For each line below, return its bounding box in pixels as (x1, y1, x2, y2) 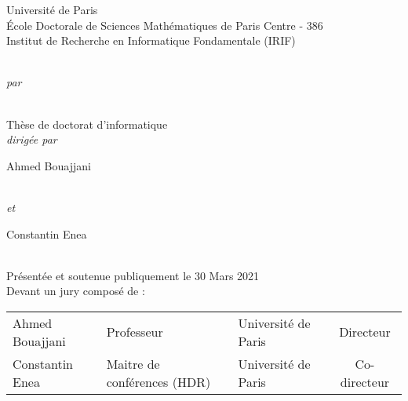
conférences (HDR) (106, 372, 211, 391)
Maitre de (106, 354, 160, 373)
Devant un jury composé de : (6, 283, 145, 299)
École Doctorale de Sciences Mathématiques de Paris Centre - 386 (6, 16, 323, 33)
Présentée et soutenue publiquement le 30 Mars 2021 (6, 267, 260, 283)
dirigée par (6, 131, 57, 148)
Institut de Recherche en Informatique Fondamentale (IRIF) (6, 32, 296, 49)
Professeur (106, 323, 163, 341)
